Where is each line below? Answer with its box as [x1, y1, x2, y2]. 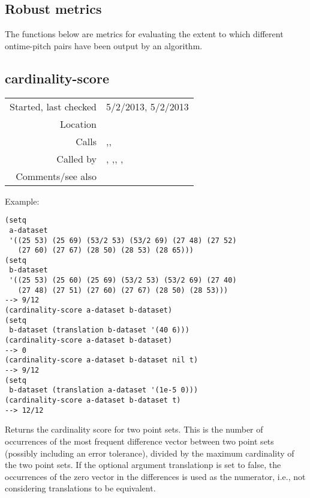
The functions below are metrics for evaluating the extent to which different [5, 28, 284, 40]
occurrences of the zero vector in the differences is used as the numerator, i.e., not [5, 470, 306, 482]
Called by [56, 151, 97, 166]
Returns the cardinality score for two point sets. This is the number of [5, 423, 263, 436]
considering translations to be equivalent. [5, 482, 156, 494]
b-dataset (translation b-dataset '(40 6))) [9, 326, 189, 335]
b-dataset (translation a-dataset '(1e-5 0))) [9, 386, 198, 395]
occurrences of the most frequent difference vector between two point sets [5, 434, 274, 447]
